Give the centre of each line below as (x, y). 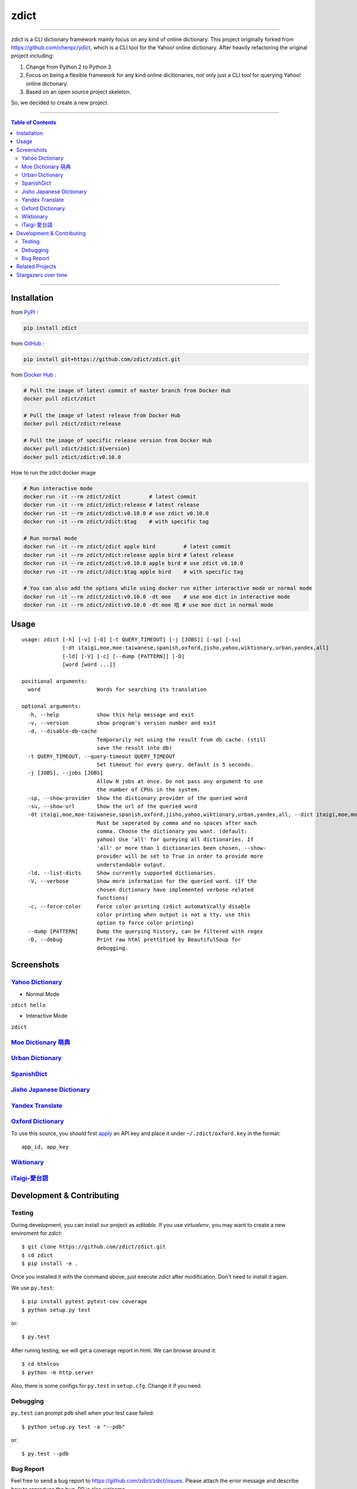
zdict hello (28, 1005)
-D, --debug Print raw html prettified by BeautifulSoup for (134, 940)
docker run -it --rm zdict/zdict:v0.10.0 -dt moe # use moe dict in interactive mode (157, 596)
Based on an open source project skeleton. (78, 92)
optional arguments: (51, 706)
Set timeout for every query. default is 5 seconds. (175, 764)
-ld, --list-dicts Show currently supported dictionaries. (122, 873)
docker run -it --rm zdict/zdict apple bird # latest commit (127, 547)
